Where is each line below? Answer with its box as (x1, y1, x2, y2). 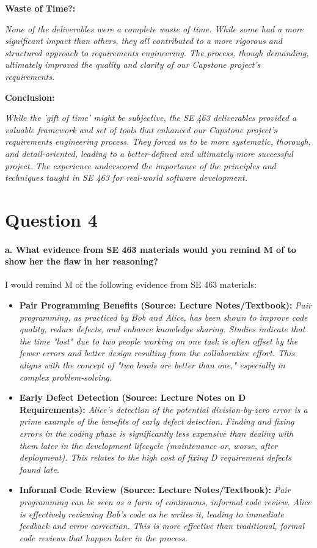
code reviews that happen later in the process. (19, 531, 188, 544)
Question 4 (5, 206, 98, 232)
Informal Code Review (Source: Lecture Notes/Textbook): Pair (19, 483, 291, 496)
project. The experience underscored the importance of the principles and (5, 159, 276, 172)
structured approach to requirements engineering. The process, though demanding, (5, 46, 309, 59)
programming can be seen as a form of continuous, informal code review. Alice (19, 495, 312, 508)
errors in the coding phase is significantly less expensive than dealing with (19, 427, 294, 440)
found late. (19, 462, 59, 475)
